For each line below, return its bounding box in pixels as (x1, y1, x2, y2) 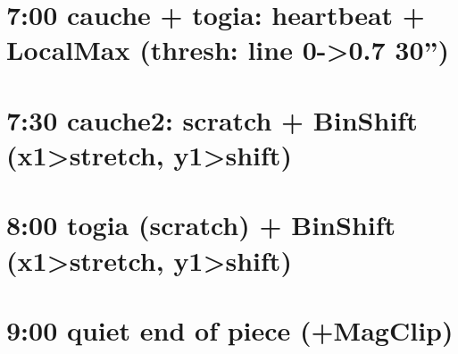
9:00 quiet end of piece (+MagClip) (6, 311, 454, 348)
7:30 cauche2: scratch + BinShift (6, 101, 418, 138)
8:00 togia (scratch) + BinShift (6, 206, 396, 243)
